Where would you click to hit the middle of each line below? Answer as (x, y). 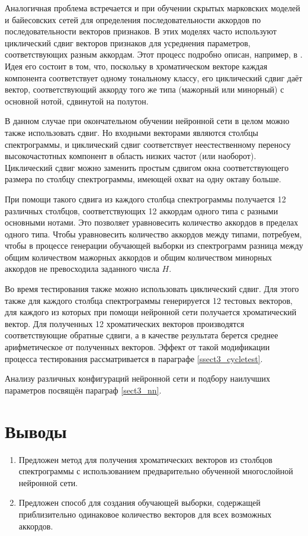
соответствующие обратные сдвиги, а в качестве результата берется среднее (142, 335)
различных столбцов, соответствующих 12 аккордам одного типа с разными (142, 210)
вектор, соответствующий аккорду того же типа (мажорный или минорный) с (145, 89)
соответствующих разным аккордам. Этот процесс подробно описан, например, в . (154, 54)
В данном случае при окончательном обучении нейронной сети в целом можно (147, 121)
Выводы (36, 431)
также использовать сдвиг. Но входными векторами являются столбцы (131, 132)
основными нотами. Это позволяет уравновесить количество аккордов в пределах (152, 222)
